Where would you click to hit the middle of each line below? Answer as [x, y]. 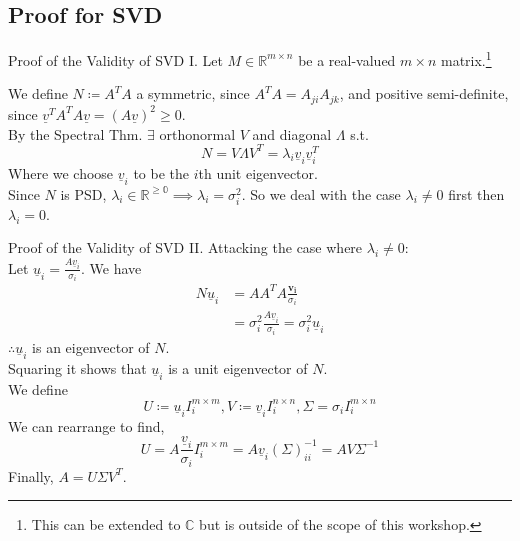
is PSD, [83, 193]
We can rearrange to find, [86, 425]
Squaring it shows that [77, 367]
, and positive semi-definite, [424, 93]
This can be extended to [106, 524]
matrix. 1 [466, 58]
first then [476, 193]
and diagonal [292, 133]
